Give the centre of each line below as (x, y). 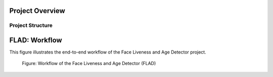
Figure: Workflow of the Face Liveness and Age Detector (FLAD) (89, 63)
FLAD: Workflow (36, 40)
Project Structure (31, 25)
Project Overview (37, 11)
